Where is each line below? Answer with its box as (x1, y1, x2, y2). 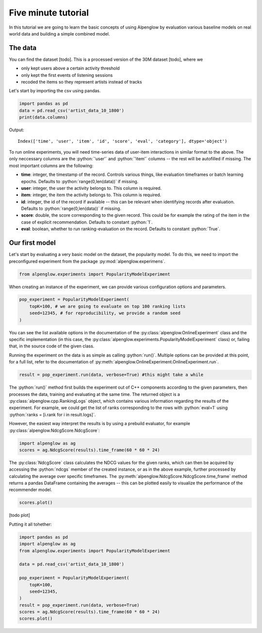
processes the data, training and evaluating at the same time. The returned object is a (9, 391, 180, 397)
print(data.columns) (19, 115, 68, 120)
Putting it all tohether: (9, 521, 52, 527)
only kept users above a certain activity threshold (21, 66, 120, 71)
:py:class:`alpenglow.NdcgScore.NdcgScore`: (9, 428, 100, 433)
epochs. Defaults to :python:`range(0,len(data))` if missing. (21, 178, 139, 184)
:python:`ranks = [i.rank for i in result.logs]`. (9, 411, 96, 417)
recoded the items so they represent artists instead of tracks (21, 79, 142, 85)
